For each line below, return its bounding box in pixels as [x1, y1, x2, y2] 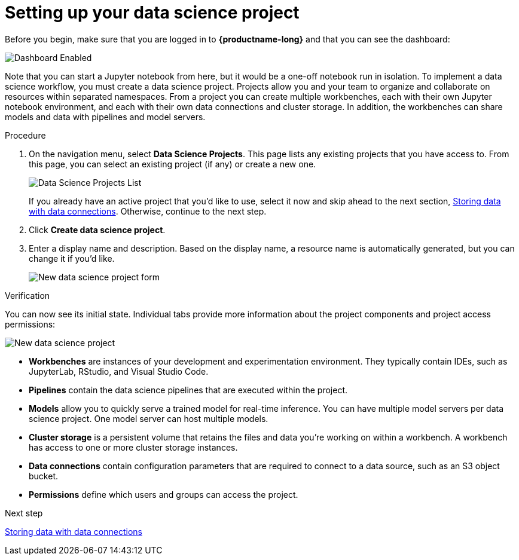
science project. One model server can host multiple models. [29, 413, 268, 424]
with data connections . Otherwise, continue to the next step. [29, 206, 267, 216]
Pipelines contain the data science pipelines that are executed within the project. [29, 384, 348, 395]
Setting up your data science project [5, 2, 300, 23]
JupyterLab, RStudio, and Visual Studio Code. [29, 366, 209, 377]
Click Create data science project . [29, 224, 166, 235]
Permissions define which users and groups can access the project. [29, 489, 298, 500]
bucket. [29, 470, 58, 481]
